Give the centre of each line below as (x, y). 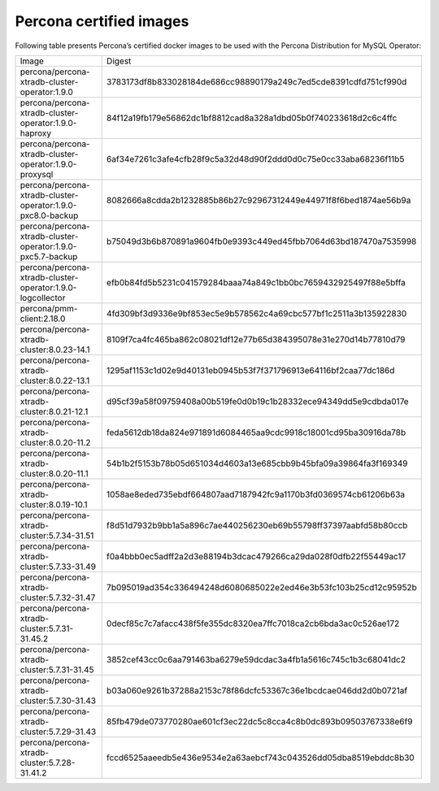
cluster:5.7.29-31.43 (58, 732)
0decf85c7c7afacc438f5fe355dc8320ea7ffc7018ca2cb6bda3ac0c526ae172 (253, 624)
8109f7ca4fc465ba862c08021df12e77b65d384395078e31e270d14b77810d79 (256, 339)
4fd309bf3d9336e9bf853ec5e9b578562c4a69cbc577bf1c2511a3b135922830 (256, 313)
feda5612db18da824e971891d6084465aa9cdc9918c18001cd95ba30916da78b (256, 432)
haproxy (36, 133)
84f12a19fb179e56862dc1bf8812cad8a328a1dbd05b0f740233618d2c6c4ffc (252, 118)
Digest (119, 61)
